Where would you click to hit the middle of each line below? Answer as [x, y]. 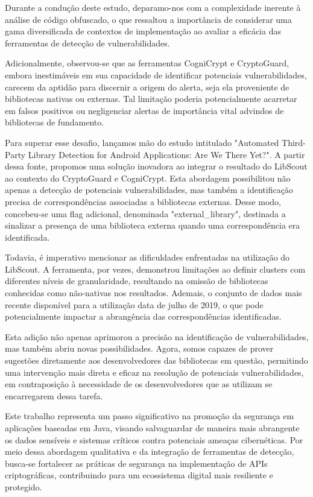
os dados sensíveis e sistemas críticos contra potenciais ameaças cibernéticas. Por [154, 439]
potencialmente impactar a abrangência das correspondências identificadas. [143, 316]
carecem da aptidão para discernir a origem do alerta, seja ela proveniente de [147, 87]
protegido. [24, 486]
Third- [294, 142]
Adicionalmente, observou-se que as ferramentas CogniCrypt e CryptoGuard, [147, 63]
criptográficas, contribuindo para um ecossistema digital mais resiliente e [139, 475]
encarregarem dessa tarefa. [54, 395]
